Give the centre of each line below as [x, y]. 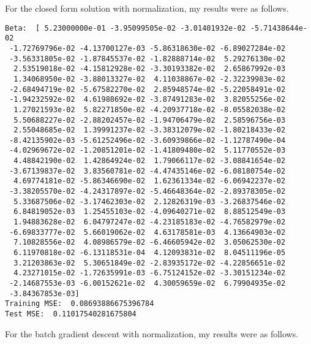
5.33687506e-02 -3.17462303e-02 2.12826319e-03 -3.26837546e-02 [150, 201]
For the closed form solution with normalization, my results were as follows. [147, 8]
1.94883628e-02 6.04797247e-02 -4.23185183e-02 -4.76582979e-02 [150, 222]
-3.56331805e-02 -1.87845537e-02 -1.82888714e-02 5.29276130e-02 [148, 59]
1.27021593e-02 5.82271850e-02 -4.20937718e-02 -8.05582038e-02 [150, 109]
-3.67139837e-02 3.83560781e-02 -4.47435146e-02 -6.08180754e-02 [148, 171]
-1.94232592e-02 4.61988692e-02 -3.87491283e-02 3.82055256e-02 [148, 100]
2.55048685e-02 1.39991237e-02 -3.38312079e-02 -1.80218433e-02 [150, 130]
